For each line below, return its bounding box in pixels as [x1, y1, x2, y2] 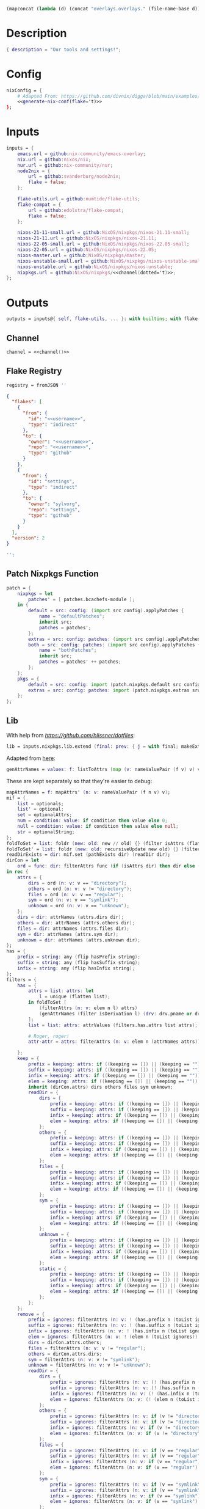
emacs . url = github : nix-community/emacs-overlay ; [17, 150, 146, 157]
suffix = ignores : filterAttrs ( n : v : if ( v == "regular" [49, 1453, 201, 1460]
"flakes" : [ [12, 399, 43, 405]
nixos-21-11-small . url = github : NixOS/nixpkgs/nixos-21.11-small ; [17, 230, 190, 236]
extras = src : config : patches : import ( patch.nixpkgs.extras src [28, 687, 201, 693]
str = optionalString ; [17, 828, 75, 835]
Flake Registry [6, 366, 62, 376]
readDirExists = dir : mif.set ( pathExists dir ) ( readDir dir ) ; [6, 852, 171, 858]
